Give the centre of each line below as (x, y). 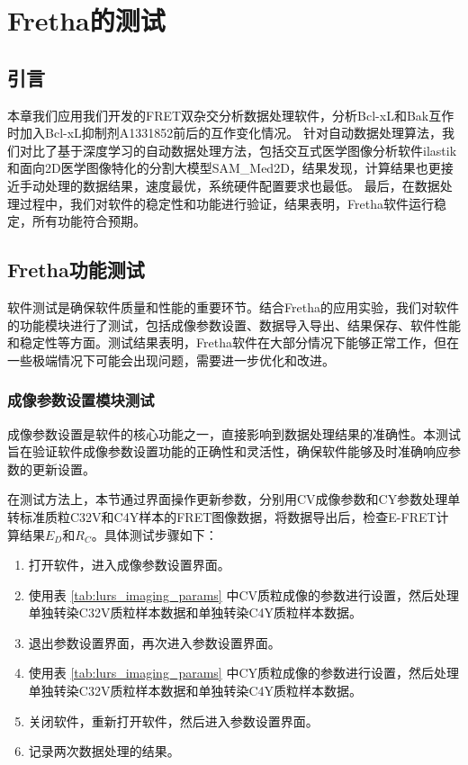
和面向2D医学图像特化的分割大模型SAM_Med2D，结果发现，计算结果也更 (224, 168)
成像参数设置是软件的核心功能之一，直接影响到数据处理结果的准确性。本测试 (234, 433)
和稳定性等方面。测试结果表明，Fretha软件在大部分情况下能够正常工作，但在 (233, 342)
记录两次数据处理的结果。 (104, 751)
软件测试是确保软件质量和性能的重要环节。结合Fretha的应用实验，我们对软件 (233, 306)
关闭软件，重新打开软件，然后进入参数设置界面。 (173, 720)
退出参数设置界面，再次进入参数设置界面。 (154, 642)
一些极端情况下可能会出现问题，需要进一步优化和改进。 (171, 360)
